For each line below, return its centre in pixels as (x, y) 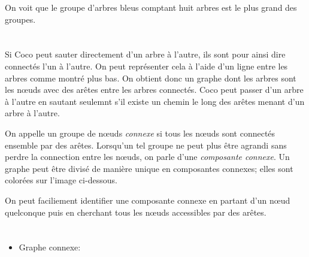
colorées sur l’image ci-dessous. (61, 180)
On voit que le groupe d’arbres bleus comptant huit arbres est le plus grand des (151, 7)
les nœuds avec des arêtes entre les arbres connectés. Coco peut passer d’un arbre (154, 90)
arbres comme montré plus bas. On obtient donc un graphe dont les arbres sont (151, 78)
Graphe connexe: (50, 247)
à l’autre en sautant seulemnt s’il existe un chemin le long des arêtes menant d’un (155, 101)
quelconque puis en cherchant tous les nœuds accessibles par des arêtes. (136, 212)
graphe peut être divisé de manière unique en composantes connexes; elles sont (149, 168)
